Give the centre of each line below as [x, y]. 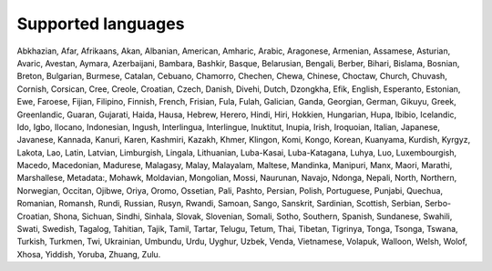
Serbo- [437, 204]
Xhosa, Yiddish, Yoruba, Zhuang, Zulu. [89, 254]
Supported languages [101, 24]
